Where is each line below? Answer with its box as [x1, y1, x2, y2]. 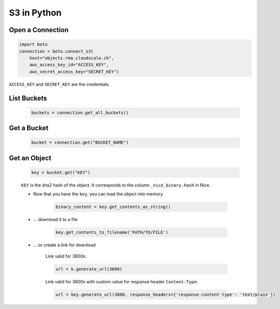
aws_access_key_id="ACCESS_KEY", [29, 62, 109, 68]
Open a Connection [9, 26, 69, 34]
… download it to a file [33, 217, 78, 223]
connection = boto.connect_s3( [19, 49, 94, 54]
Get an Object [9, 154, 51, 162]
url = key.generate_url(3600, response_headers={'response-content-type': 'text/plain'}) [55, 292, 276, 297]
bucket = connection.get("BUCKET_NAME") [31, 140, 129, 145]
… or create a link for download [33, 242, 96, 248]
